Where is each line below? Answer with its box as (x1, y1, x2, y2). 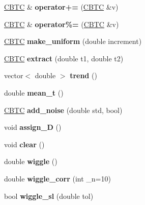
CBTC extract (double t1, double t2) (4, 53, 124, 63)
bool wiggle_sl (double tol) (4, 190, 94, 201)
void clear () (4, 139, 45, 149)
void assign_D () (4, 122, 62, 132)
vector (4, 70, 23, 81)
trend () (70, 70, 97, 81)
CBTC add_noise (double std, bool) (4, 104, 123, 115)
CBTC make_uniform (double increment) (4, 36, 142, 47)
